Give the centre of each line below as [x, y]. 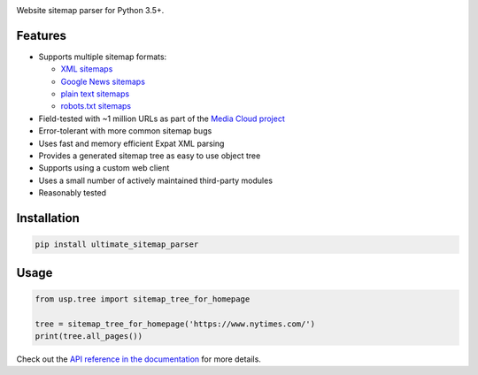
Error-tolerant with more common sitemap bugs [125, 131]
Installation [48, 218]
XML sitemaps [87, 69]
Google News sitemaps [103, 81]
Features [41, 35]
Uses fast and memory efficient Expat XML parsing [131, 143]
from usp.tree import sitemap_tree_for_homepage [143, 299]
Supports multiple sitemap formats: [103, 57]
